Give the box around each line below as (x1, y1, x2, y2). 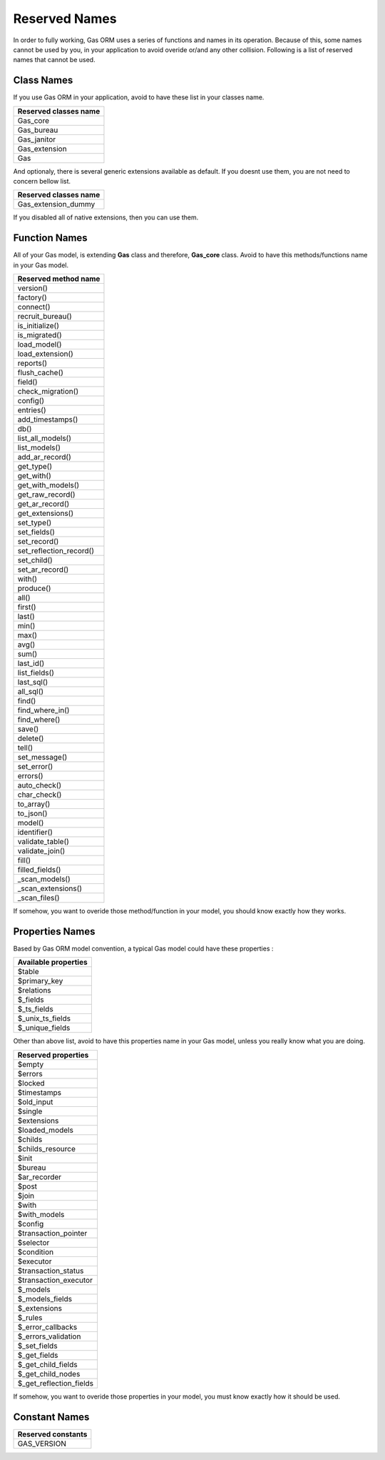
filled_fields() (17, 865, 61, 875)
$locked (17, 1078, 46, 1088)
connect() (17, 302, 51, 312)
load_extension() (17, 349, 74, 359)
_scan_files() (17, 893, 60, 903)
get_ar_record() (17, 499, 70, 509)
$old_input (17, 1097, 53, 1107)
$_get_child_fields (17, 1359, 78, 1369)
